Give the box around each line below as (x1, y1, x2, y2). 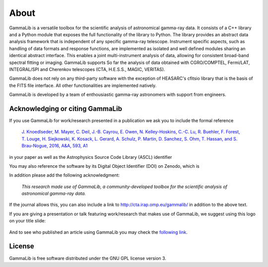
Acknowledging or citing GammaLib (9, 104, 123, 113)
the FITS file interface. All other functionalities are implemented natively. (9, 82, 157, 88)
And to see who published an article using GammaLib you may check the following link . (9, 229, 188, 235)
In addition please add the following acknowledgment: (9, 172, 120, 178)
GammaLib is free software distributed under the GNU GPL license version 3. (9, 255, 166, 261)
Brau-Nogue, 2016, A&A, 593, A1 (21, 143, 88, 149)
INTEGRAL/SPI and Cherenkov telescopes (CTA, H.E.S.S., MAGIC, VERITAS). (9, 66, 165, 72)
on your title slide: (9, 218, 46, 224)
